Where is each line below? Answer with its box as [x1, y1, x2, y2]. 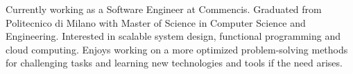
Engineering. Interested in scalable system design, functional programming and [6, 29, 341, 43]
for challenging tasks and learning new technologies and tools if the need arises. [6, 56, 343, 70]
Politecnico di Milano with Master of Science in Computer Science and [6, 15, 306, 29]
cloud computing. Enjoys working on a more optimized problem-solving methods [6, 42, 348, 56]
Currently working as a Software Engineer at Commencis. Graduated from [6, 2, 322, 16]
